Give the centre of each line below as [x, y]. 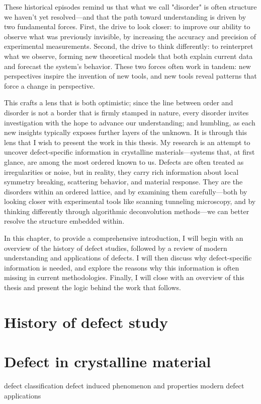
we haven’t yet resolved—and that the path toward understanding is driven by [125, 16]
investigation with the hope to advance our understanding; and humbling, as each [130, 122]
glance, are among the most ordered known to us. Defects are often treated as [124, 161]
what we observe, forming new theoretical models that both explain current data [128, 56]
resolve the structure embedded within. [64, 221]
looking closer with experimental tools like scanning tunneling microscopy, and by [130, 201]
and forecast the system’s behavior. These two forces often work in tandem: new [127, 66]
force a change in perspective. [50, 85]
